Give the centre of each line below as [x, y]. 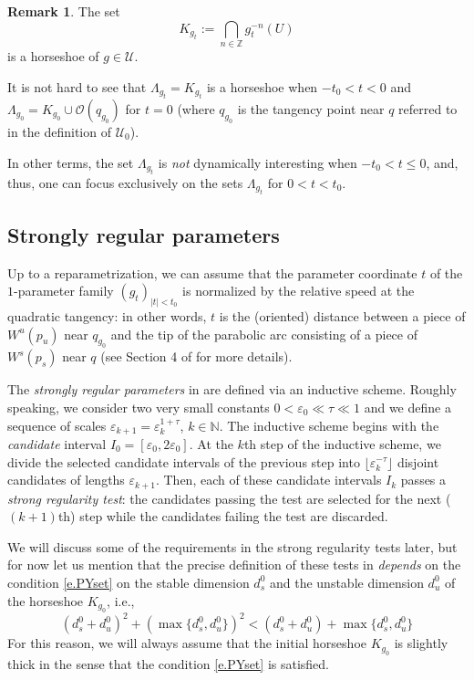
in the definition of [59, 131]
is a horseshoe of [53, 55]
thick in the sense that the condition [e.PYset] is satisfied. [168, 663]
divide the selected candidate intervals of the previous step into [184, 461]
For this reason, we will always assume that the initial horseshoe [187, 643]
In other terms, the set [71, 162]
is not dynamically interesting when [258, 162]
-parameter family [64, 291]
